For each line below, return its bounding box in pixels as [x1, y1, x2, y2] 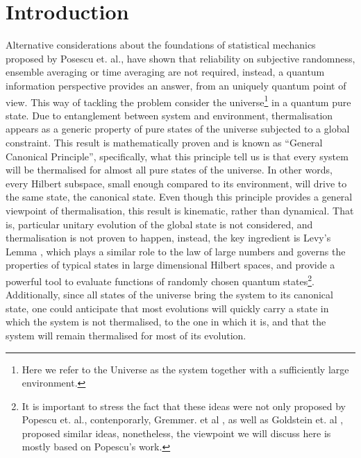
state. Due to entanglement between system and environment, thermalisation [6, 108, 333, 122]
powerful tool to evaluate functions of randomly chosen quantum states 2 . [6, 271, 314, 288]
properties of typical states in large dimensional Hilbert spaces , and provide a [6, 257, 335, 272]
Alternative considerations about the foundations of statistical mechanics [6, 37, 316, 52]
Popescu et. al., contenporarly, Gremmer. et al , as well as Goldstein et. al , [22, 412, 344, 427]
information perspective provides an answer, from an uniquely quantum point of [6, 78, 346, 92]
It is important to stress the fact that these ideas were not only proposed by [22, 398, 346, 413]
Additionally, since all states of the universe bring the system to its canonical [6, 287, 333, 302]
